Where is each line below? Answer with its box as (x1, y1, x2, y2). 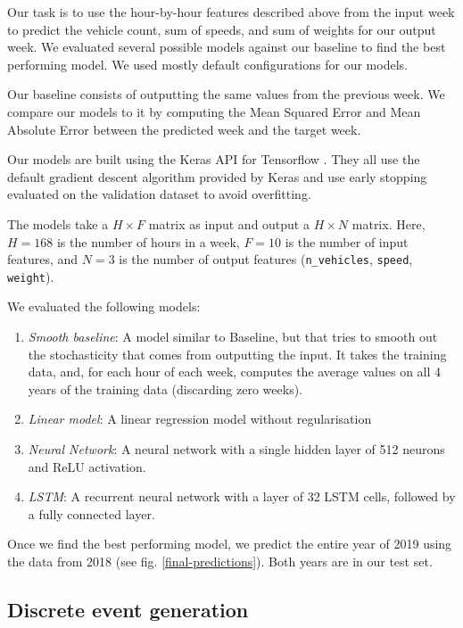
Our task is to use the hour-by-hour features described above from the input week (7, 3, 455, 21)
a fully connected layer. (28, 504, 155, 523)
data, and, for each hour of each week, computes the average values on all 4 (28, 362, 442, 381)
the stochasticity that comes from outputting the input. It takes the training (28, 344, 447, 363)
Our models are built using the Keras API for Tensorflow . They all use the (7, 150, 420, 169)
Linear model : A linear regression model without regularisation (28, 409, 372, 428)
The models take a (7, 214, 109, 233)
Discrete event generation (7, 595, 249, 623)
